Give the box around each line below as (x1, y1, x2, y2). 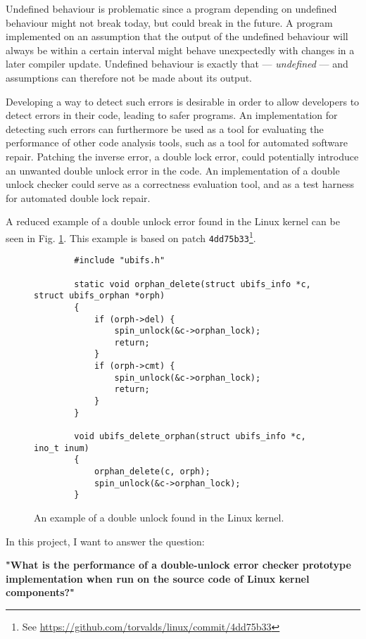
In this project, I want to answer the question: (6, 533, 205, 548)
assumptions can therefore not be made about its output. (6, 70, 253, 84)
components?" (6, 585, 75, 600)
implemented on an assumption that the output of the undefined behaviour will (6, 29, 348, 44)
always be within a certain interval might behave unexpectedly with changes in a (6, 42, 355, 57)
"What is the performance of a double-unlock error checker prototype (6, 557, 351, 572)
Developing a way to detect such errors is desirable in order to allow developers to (6, 94, 360, 108)
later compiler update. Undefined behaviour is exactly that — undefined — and (6, 56, 348, 71)
